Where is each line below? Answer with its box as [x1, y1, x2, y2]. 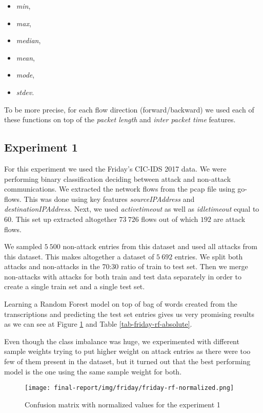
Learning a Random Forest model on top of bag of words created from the [4, 298, 237, 309]
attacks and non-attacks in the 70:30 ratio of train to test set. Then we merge [4, 261, 248, 272]
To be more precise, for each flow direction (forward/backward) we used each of [4, 104, 254, 115]
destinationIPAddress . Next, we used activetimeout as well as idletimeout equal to [4, 203, 259, 214]
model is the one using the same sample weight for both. [4, 366, 182, 377]
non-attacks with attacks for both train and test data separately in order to [4, 271, 241, 281]
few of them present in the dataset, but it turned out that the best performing [4, 356, 251, 367]
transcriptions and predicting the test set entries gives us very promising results [4, 308, 254, 319]
